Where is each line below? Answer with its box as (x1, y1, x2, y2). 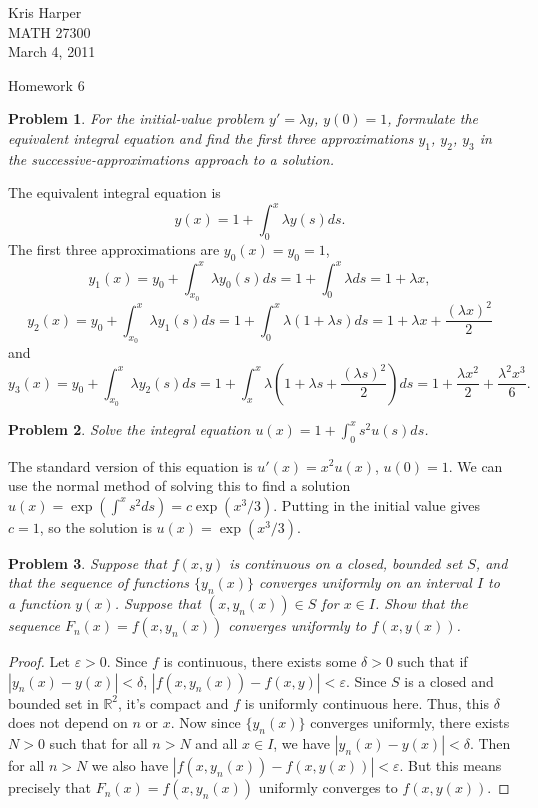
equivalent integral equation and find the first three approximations (8, 127, 414, 148)
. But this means (399, 755, 502, 776)
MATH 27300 (8, 21, 91, 42)
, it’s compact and (118, 692, 229, 713)
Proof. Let (8, 651, 70, 672)
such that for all (49, 733, 148, 754)
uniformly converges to (258, 777, 398, 798)
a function (8, 593, 71, 614)
